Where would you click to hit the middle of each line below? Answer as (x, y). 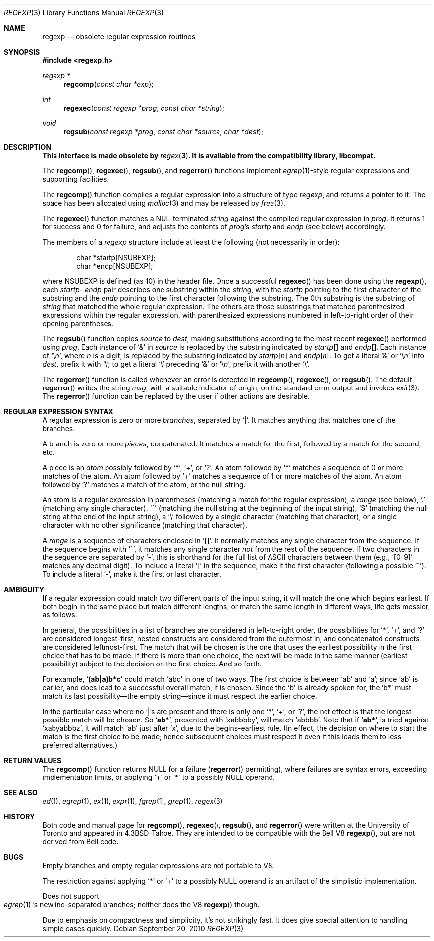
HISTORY (20, 816)
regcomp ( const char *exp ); (108, 84)
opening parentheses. (78, 323)
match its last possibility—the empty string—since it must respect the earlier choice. (180, 696)
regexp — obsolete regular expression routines (119, 36)
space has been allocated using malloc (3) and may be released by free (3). (164, 203)
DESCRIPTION (28, 147)
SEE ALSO (21, 793)
